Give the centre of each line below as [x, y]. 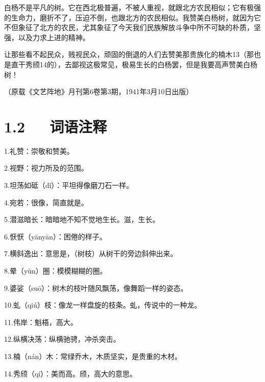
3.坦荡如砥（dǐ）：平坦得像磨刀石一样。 [69, 185]
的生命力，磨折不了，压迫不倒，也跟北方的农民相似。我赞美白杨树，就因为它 [132, 17]
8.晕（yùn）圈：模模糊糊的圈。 [56, 271]
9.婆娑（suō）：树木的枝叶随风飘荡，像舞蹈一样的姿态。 [96, 288]
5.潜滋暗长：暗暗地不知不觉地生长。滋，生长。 [82, 219]
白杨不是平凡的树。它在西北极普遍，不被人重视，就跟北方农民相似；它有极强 [132, 7]
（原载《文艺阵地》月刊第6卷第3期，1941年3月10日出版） [99, 91]
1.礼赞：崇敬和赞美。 [39, 151]
